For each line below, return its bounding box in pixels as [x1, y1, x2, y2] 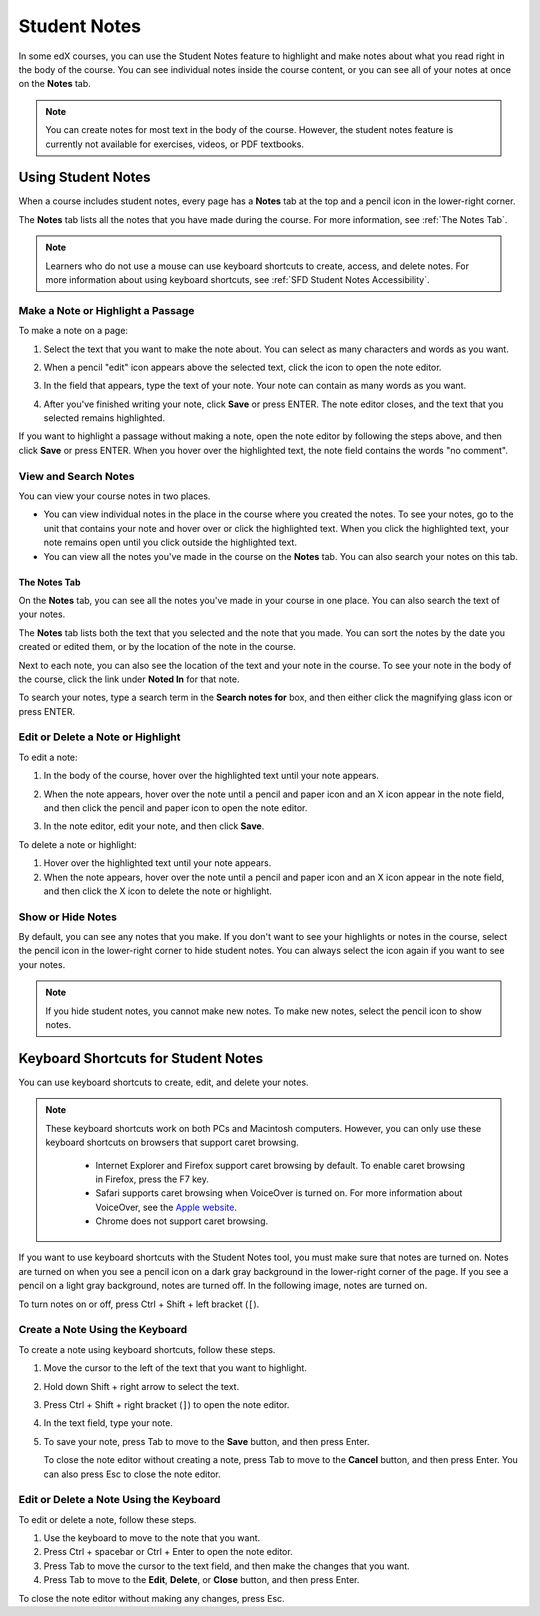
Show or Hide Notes [18, 910, 117, 924]
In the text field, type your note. [43, 1417, 174, 1429]
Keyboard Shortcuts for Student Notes [18, 1050, 264, 1067]
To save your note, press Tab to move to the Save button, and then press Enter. [43, 1435, 370, 1447]
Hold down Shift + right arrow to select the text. [43, 1380, 240, 1392]
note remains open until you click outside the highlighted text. [43, 536, 297, 549]
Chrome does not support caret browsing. [95, 1215, 269, 1227]
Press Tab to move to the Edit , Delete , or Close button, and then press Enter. [43, 1574, 360, 1586]
